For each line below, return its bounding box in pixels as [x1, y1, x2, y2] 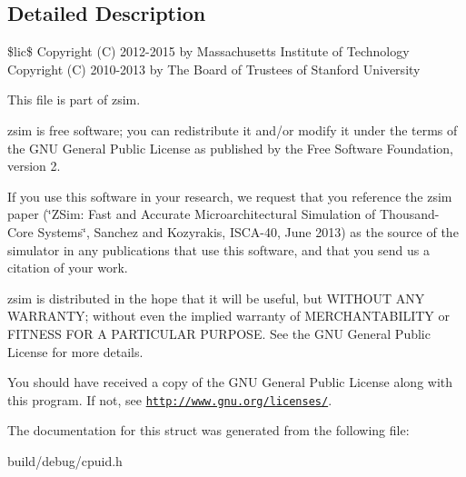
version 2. [7, 156, 61, 175]
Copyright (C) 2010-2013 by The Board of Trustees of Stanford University [7, 59, 421, 78]
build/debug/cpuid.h [7, 451, 123, 470]
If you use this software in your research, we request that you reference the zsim [7, 186, 452, 205]
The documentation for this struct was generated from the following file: [7, 421, 410, 440]
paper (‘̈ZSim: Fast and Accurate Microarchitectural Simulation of [7, 204, 376, 224]
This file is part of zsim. [7, 90, 141, 109]
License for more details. [7, 342, 144, 361]
